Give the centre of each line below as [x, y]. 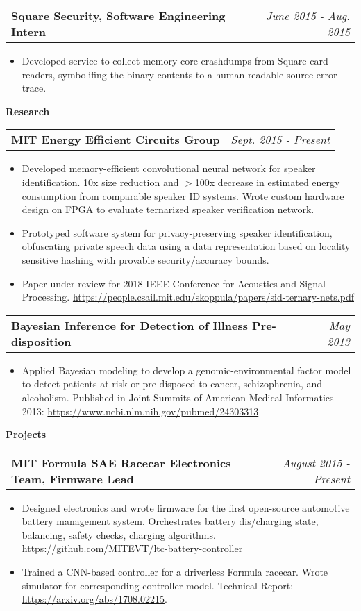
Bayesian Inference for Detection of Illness [129, 325]
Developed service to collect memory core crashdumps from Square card [175, 60]
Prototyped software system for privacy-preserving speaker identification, [177, 232]
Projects [26, 434]
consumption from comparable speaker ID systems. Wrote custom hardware [183, 195]
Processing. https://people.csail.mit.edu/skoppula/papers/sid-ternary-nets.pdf [188, 297]
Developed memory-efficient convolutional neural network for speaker [169, 168]
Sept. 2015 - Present [280, 140]
